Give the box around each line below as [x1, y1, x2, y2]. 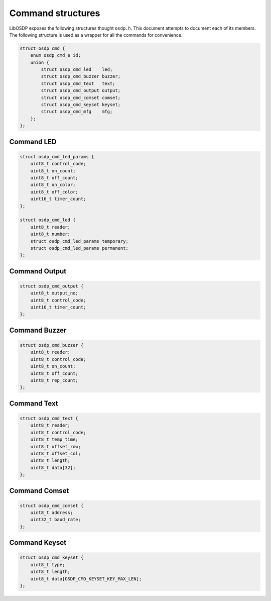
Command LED [9, 137, 57, 146]
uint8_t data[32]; [30, 465, 76, 470]
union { [30, 59, 50, 65]
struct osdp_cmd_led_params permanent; [30, 245, 129, 251]
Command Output [9, 267, 67, 275]
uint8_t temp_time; [30, 437, 79, 442]
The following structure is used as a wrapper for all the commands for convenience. [9, 32, 183, 38]
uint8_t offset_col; [30, 450, 81, 456]
